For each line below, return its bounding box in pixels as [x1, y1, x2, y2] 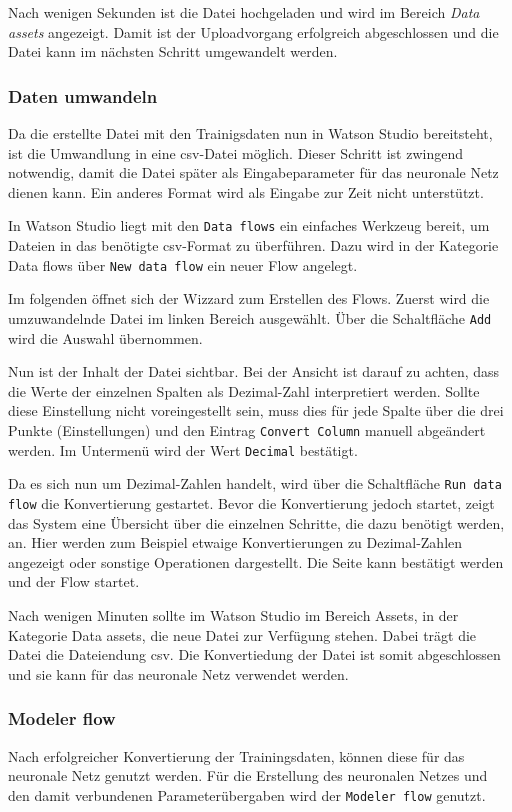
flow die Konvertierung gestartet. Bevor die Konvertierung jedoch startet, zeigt [8, 492, 495, 513]
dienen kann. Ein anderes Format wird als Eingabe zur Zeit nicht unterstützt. [8, 181, 484, 202]
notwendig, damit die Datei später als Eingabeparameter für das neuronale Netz [8, 162, 499, 183]
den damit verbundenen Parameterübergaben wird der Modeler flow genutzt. [8, 784, 486, 805]
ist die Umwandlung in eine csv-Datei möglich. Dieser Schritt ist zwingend [8, 142, 463, 163]
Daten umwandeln [8, 83, 158, 108]
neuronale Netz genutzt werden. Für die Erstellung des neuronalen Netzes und [8, 765, 488, 786]
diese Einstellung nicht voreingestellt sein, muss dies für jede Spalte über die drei [8, 400, 504, 421]
